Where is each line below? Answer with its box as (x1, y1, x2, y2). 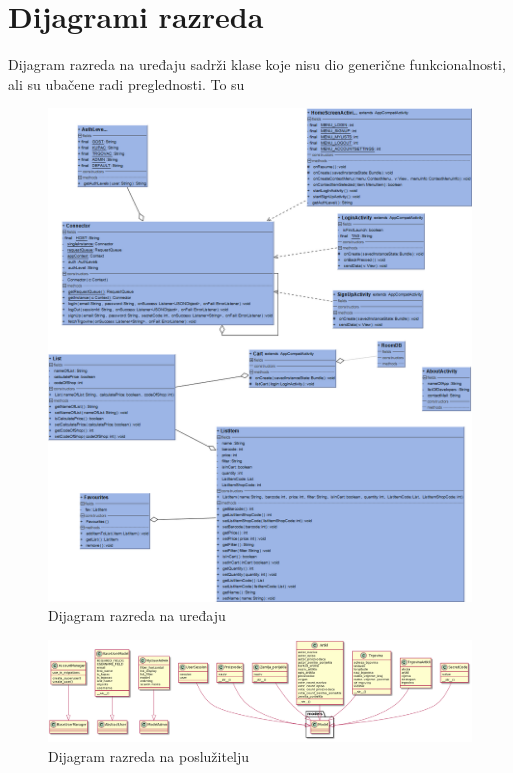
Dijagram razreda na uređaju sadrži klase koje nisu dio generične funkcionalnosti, (8, 54, 506, 75)
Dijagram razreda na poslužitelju (48, 745, 250, 766)
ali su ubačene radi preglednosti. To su (8, 73, 245, 94)
